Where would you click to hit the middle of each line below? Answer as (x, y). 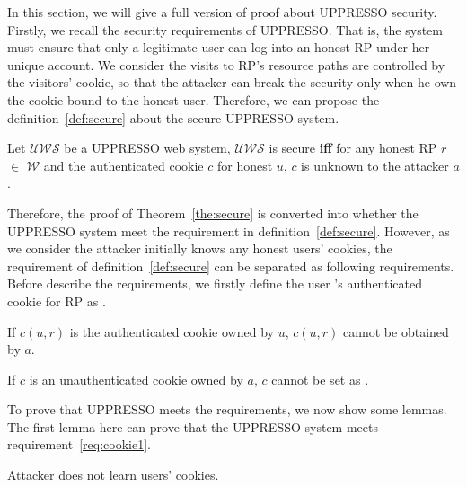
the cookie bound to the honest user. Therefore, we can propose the (194, 99)
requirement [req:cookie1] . (79, 444)
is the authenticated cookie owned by (172, 331)
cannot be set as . (320, 379)
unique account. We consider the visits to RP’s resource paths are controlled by (226, 64)
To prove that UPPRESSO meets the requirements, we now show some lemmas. (227, 409)
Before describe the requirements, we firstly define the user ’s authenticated (215, 283)
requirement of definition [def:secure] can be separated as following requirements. (231, 266)
